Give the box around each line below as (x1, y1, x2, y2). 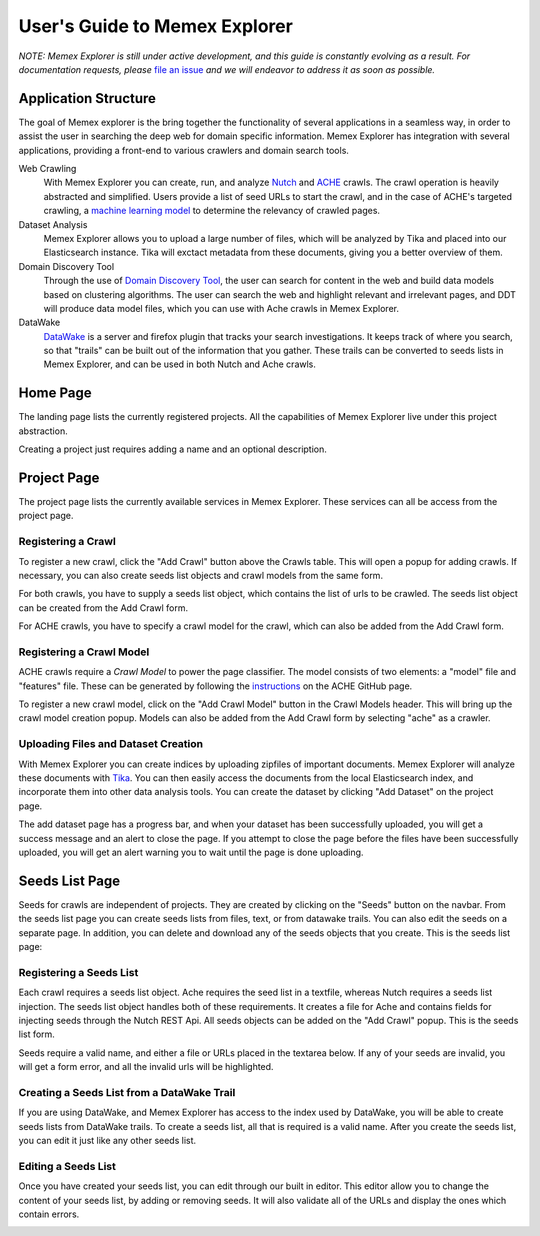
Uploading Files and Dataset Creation (18, 737, 204, 751)
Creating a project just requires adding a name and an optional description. (18, 443, 327, 455)
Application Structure (18, 90, 157, 107)
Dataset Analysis (18, 218, 88, 230)
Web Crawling (18, 163, 77, 175)
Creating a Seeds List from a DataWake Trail (18, 1085, 236, 1099)
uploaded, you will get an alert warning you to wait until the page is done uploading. (18, 846, 364, 858)
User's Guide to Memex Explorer (18, 15, 294, 37)
